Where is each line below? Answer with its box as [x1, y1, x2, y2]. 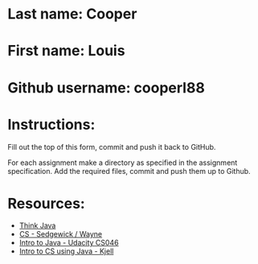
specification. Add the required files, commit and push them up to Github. [7, 166, 251, 175]
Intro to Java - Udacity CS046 [18, 238, 119, 248]
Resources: [7, 194, 85, 212]
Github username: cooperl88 [7, 78, 206, 97]
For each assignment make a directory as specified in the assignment [7, 158, 238, 167]
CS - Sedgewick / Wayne [18, 229, 103, 239]
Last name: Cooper [7, 5, 137, 23]
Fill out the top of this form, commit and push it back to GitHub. [7, 142, 216, 151]
